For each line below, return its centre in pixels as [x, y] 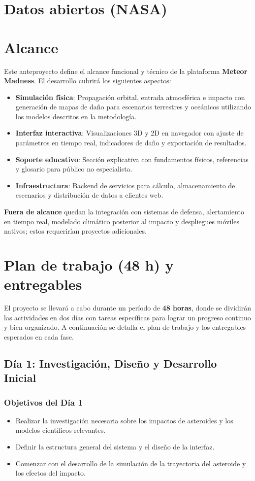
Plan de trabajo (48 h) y [89, 265]
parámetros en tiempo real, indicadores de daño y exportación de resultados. [131, 143]
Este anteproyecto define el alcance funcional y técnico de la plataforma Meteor [126, 71]
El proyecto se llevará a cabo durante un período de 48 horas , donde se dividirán [128, 308]
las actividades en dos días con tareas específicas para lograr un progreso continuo [127, 317]
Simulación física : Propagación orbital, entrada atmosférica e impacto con [130, 97]
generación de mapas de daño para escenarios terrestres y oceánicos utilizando [133, 107]
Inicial [20, 378]
